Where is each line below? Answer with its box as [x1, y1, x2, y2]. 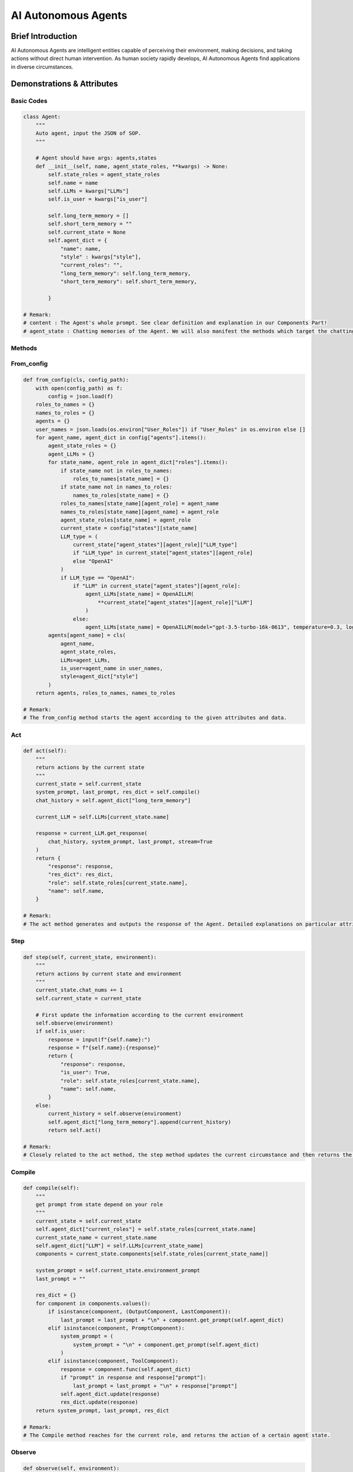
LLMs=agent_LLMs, [60, 657, 111, 664]
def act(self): [23, 748, 67, 754]
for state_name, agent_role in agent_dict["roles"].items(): [48, 459, 228, 466]
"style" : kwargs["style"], [60, 254, 141, 260]
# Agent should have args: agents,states [35, 155, 157, 161]
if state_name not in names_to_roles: [60, 483, 173, 490]
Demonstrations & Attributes [11, 78, 118, 88]
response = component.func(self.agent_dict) [60, 1366, 191, 1372]
